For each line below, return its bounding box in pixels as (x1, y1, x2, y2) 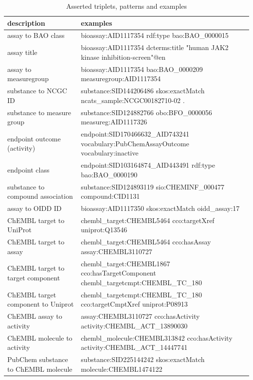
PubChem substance (7, 354, 68, 364)
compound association (7, 191, 73, 201)
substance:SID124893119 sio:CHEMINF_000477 (81, 181, 225, 191)
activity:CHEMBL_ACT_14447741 (81, 342, 188, 352)
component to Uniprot (7, 299, 74, 309)
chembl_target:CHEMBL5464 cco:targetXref (81, 215, 215, 225)
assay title (7, 47, 37, 57)
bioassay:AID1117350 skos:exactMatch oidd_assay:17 (81, 203, 240, 213)
